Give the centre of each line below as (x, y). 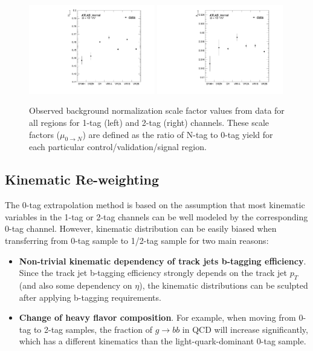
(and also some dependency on (76, 285)
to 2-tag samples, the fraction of (93, 329)
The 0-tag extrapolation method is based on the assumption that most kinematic (155, 205)
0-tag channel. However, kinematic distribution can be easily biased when (141, 228)
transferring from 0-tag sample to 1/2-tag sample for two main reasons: (137, 240)
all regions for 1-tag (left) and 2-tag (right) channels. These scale (149, 122)
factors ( (45, 134)
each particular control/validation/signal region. (118, 147)
